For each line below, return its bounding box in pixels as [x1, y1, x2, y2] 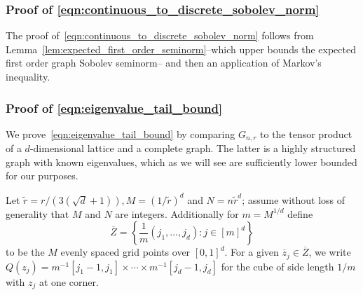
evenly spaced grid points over [60, 245, 191, 259]
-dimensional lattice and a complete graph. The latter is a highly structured [29, 141, 356, 156]
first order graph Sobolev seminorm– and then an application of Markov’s [6, 55, 322, 70]
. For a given [224, 245, 279, 259]
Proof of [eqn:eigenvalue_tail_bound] [6, 99, 223, 116]
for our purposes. [6, 168, 78, 183]
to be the [6, 245, 45, 259]
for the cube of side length [221, 259, 334, 273]
